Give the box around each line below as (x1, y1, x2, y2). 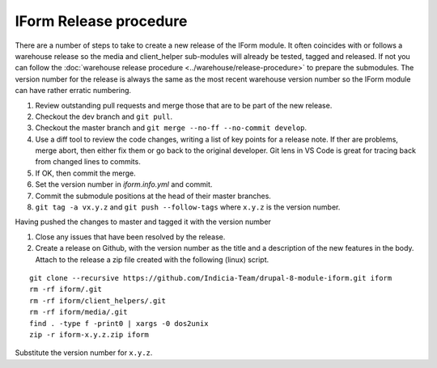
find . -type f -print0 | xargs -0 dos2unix (29, 319, 210, 328)
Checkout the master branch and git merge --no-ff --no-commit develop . (35, 123, 308, 133)
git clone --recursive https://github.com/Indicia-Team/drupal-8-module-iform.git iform (29, 273, 392, 282)
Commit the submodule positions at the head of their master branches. (35, 191, 271, 201)
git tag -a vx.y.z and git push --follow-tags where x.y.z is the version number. (35, 202, 341, 212)
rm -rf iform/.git (29, 285, 103, 294)
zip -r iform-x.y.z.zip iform (29, 330, 150, 339)
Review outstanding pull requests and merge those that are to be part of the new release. (35, 100, 333, 110)
